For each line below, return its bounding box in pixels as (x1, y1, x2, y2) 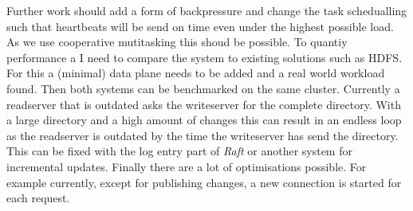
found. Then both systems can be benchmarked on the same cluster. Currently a (6, 80, 400, 96)
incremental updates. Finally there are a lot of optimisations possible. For (6, 158, 367, 174)
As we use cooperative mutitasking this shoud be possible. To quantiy (6, 33, 348, 50)
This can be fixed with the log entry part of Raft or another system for (6, 143, 352, 159)
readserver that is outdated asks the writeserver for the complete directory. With (6, 96, 401, 112)
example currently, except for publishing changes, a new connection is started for (6, 174, 402, 190)
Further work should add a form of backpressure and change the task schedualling (6, 2, 407, 18)
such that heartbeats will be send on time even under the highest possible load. (6, 18, 394, 34)
